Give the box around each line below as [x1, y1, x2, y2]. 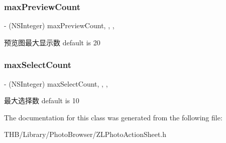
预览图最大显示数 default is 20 [4, 37, 100, 47]
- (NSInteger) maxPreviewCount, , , [4, 20, 115, 31]
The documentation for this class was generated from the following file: [4, 112, 222, 122]
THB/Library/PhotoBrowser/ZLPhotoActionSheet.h [4, 129, 167, 139]
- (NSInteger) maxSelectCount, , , [4, 78, 108, 89]
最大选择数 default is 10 [4, 95, 79, 106]
